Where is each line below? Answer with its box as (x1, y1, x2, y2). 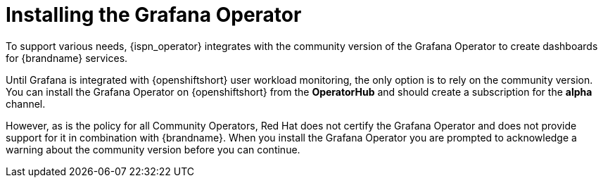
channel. (6, 97, 46, 110)
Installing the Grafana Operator (6, 3, 302, 27)
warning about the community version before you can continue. (6, 143, 300, 156)
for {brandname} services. (6, 51, 128, 64)
